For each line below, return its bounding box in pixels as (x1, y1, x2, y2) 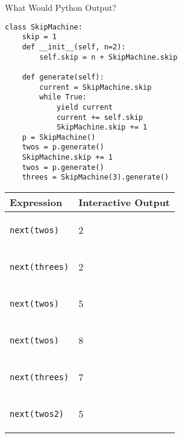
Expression (10, 195, 63, 210)
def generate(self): (22, 72, 104, 81)
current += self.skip (56, 113, 143, 122)
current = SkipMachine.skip (39, 83, 152, 92)
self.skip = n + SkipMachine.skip (39, 52, 178, 61)
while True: (39, 93, 87, 102)
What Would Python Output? (5, 1, 116, 13)
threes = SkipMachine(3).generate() (22, 173, 169, 182)
